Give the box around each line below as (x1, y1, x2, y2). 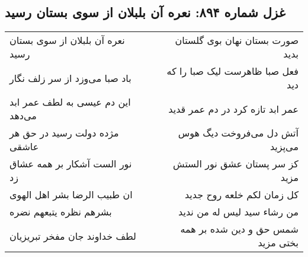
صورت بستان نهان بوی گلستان (175, 33, 299, 47)
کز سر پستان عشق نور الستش (173, 157, 299, 171)
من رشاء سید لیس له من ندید (178, 205, 299, 219)
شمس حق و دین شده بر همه (180, 222, 299, 236)
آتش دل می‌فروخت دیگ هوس (178, 126, 299, 140)
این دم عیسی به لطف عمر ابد (9, 95, 131, 109)
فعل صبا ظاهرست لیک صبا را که (166, 64, 299, 78)
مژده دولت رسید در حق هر (9, 126, 119, 140)
